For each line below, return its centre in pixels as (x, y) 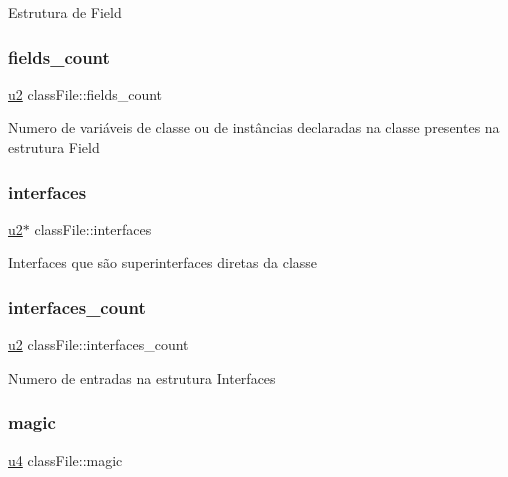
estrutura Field (54, 147)
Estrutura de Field (65, 12)
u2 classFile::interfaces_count (98, 344)
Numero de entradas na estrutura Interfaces (142, 377)
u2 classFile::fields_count (85, 93)
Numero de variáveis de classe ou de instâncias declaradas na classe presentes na (254, 127)
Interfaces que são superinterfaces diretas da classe (163, 262)
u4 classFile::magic (65, 459)
